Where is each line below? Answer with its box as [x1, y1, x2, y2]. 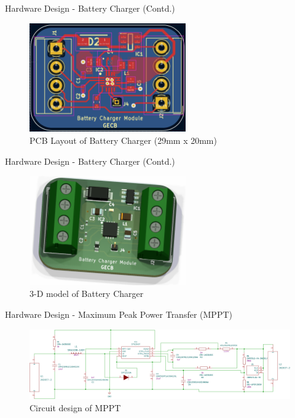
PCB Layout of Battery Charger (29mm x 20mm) [29, 134, 217, 147]
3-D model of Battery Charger [29, 287, 144, 300]
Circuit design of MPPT [29, 401, 121, 414]
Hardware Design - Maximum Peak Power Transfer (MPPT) [5, 308, 232, 321]
